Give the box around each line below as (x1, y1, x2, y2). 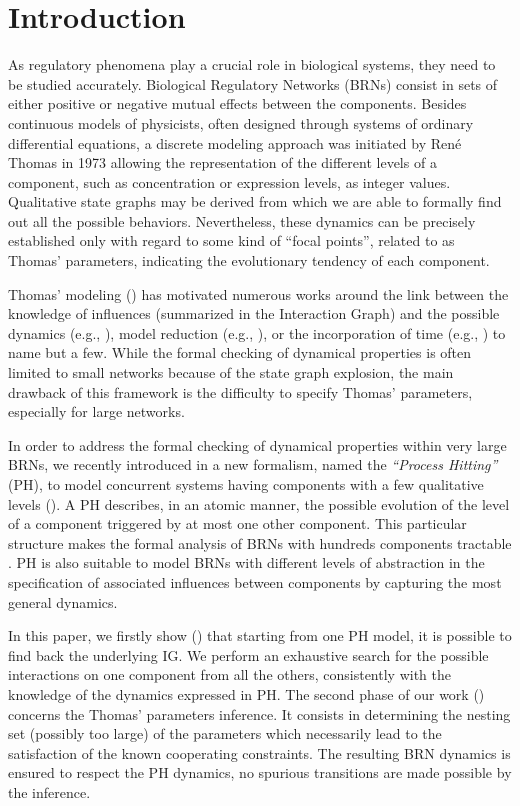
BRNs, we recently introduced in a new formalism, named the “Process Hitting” (8, 454, 498, 475)
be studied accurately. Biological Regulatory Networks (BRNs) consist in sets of (8, 73, 498, 94)
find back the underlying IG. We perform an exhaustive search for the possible (8, 644, 489, 665)
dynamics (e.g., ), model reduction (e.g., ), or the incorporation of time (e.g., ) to (8, 322, 506, 343)
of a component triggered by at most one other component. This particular (8, 513, 467, 534)
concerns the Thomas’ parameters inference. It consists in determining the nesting (8, 703, 511, 724)
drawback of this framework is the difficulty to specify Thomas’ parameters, (8, 381, 473, 402)
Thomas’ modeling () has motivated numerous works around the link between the (8, 283, 509, 304)
